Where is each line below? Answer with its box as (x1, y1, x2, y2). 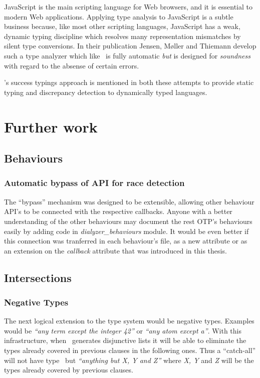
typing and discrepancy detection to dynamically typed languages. (4, 86, 207, 97)
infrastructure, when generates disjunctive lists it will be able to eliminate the (4, 335, 246, 345)
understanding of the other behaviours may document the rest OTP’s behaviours (4, 215, 252, 226)
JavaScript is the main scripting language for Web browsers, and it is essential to (4, 1, 252, 11)
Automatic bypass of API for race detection (4, 176, 185, 189)
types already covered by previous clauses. (4, 364, 133, 375)
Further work (4, 116, 98, 136)
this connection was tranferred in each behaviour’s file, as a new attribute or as (4, 235, 247, 246)
